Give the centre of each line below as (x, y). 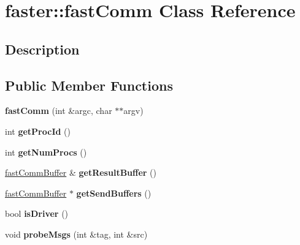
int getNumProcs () (46, 152)
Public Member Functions (89, 85)
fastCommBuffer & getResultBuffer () (81, 172)
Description (42, 49)
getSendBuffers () (114, 193)
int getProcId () (38, 131)
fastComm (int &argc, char (59, 111)
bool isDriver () (37, 213)
